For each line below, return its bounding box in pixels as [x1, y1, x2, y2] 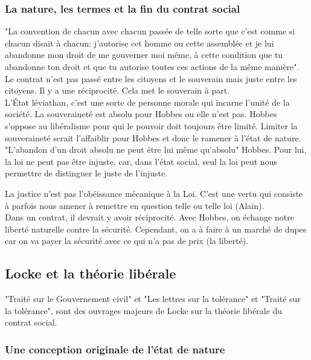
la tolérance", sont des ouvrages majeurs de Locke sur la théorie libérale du [5, 304, 283, 317]
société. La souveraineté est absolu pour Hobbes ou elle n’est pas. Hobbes [5, 108, 277, 120]
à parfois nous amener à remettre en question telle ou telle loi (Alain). [5, 199, 265, 211]
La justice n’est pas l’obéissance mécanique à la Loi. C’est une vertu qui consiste [5, 187, 303, 199]
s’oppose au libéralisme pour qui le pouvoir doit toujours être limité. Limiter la [5, 119, 298, 132]
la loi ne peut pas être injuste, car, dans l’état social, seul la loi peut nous [5, 155, 277, 167]
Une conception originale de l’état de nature [5, 341, 225, 356]
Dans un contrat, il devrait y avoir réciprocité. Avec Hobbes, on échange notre [5, 211, 294, 223]
